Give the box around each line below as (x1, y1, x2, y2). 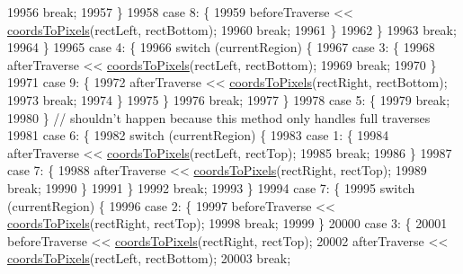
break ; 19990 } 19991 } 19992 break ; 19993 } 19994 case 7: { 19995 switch (7, 178, 415, 197)
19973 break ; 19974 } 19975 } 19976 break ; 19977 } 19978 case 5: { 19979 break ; (7, 90, 450, 109)
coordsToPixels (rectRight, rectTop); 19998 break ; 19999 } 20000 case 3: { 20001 (7, 214, 448, 233)
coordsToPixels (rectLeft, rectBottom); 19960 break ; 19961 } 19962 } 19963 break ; (7, 20, 457, 39)
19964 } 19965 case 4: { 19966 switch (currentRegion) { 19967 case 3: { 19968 (7, 38, 435, 57)
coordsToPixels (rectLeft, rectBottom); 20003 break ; (7, 249, 291, 268)
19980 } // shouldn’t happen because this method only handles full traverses (7, 108, 431, 127)
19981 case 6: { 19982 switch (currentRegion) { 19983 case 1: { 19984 (7, 126, 389, 145)
